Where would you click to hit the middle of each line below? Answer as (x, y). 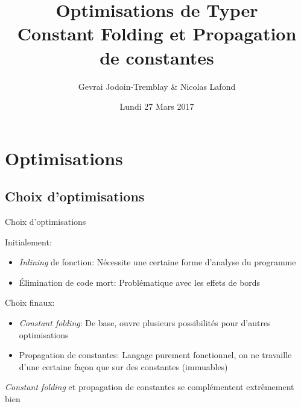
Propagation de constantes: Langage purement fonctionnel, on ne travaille (155, 355)
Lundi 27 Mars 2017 (157, 106)
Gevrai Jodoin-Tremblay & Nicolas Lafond (157, 86)
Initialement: (28, 241)
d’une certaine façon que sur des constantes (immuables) (123, 366)
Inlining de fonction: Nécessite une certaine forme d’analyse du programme (157, 262)
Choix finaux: (30, 302)
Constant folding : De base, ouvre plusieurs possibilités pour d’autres (145, 323)
